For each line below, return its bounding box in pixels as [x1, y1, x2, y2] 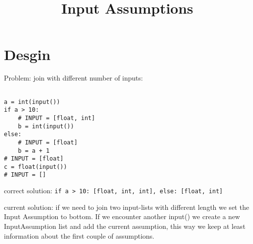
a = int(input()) [4, 98, 60, 105]
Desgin [4, 44, 51, 64]
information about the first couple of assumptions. [4, 230, 155, 241]
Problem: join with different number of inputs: [4, 73, 143, 83]
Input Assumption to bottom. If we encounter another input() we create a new [4, 211, 240, 222]
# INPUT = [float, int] [18, 114, 95, 122]
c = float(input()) [4, 163, 67, 170]
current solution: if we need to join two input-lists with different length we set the [4, 202, 249, 212]
